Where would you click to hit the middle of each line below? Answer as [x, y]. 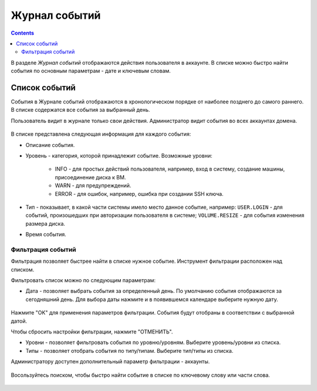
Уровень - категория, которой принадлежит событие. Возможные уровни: [119, 155]
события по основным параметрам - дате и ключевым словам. [91, 71]
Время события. [46, 235]
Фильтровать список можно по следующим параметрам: [83, 280]
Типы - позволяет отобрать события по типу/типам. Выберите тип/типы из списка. [129, 350]
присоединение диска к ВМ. [90, 177]
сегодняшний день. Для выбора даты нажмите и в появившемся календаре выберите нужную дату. [152, 299]
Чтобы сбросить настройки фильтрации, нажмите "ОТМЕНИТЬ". [92, 332]
